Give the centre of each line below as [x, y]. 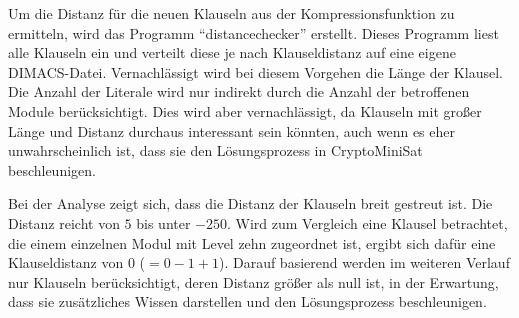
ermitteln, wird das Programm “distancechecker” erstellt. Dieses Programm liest [253, 32]
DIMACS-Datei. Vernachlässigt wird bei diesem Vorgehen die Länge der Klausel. [255, 71]
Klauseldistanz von [66, 262]
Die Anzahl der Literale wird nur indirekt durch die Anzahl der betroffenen [239, 91]
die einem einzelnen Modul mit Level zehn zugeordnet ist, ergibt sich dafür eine [252, 242]
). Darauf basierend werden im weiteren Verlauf [364, 262]
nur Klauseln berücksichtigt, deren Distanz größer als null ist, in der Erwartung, [253, 281]
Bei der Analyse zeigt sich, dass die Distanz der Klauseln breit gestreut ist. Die [250, 203]
